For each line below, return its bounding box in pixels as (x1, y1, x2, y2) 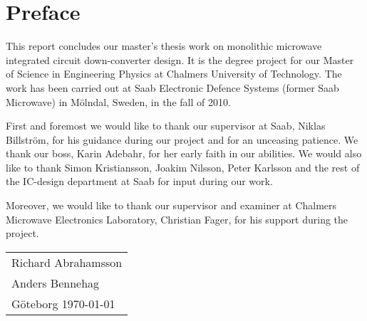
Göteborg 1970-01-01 (11, 295, 115, 312)
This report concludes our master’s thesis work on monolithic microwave (6, 38, 322, 53)
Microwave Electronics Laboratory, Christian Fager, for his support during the (6, 211, 348, 226)
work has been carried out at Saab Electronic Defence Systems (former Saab (6, 80, 339, 95)
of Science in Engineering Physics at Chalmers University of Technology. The (6, 66, 342, 81)
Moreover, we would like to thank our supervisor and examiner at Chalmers (6, 198, 337, 213)
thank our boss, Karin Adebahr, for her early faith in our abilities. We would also (6, 146, 362, 161)
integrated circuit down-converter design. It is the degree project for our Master (6, 52, 354, 67)
